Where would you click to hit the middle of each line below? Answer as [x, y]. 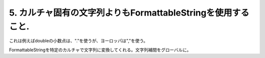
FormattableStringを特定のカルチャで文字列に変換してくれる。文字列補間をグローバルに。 [100, 50]
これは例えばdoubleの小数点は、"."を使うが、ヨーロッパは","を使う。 [79, 41]
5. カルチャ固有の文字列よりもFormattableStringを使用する [129, 13]
